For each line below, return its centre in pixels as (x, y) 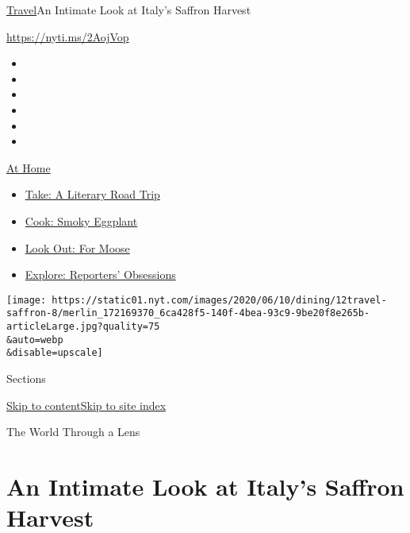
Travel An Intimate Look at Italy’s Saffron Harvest (129, 10)
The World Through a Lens (73, 432)
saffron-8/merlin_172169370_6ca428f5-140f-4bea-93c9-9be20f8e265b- (188, 313)
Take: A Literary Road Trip (92, 194)
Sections (26, 378)
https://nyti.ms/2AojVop (68, 36)
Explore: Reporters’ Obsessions (100, 274)
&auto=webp (35, 340)
